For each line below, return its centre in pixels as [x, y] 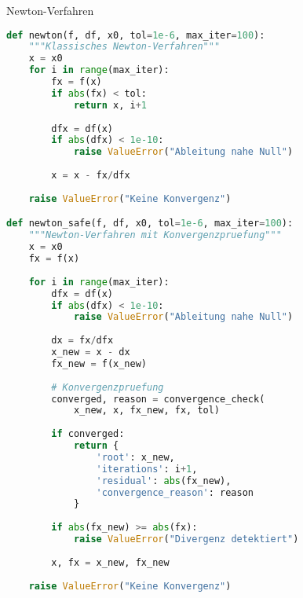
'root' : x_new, [135, 457]
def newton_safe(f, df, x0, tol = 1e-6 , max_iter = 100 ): [150, 224]
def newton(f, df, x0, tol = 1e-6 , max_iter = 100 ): [136, 35]
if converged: [88, 434]
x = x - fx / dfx [91, 176]
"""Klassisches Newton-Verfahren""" [124, 47]
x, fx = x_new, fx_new [110, 562]
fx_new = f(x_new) [99, 363]
